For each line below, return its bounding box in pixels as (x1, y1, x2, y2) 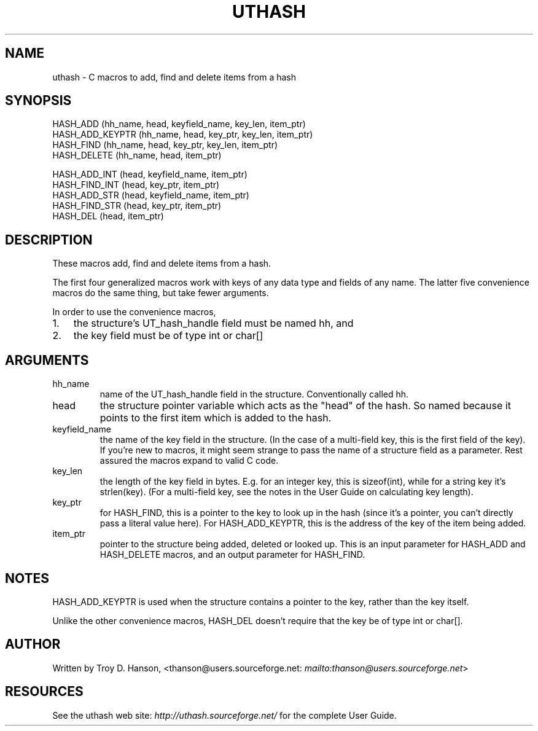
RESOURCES (5, 684, 84, 700)
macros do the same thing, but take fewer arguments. (52, 287, 269, 299)
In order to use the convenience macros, (52, 307, 216, 318)
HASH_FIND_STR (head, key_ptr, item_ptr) (52, 200, 222, 211)
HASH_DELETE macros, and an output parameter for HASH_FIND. (99, 549, 365, 560)
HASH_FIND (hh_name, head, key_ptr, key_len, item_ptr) (52, 139, 278, 150)
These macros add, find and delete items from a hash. (52, 258, 271, 269)
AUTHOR (5, 636, 61, 652)
